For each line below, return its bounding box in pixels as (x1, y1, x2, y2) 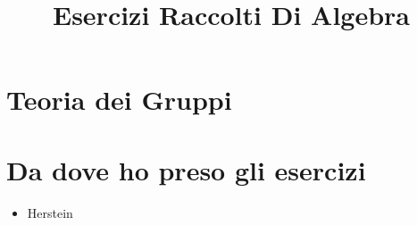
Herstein (27, 203, 73, 221)
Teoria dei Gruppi (6, 81, 232, 118)
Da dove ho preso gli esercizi (6, 151, 366, 187)
